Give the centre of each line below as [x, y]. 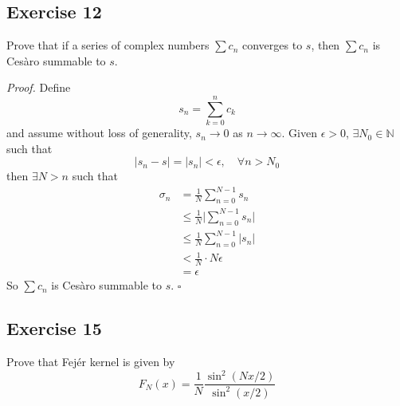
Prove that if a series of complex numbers [108, 45]
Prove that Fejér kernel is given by [91, 362]
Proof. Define [39, 87]
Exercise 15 [54, 328]
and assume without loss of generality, [99, 133]
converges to [272, 45]
